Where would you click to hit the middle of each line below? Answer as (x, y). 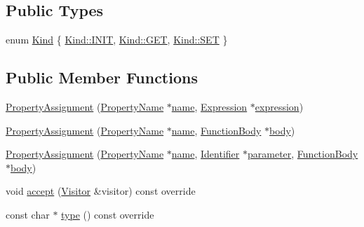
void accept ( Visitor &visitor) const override (101, 191)
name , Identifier (205, 154)
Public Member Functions (102, 77)
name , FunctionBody (216, 130)
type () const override (108, 214)
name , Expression (209, 106)
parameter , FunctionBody (303, 154)
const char (28, 214)
